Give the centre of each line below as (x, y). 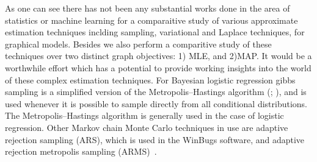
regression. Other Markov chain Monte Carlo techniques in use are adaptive (147, 127)
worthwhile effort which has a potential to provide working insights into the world (158, 67)
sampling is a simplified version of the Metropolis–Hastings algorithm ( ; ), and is (156, 92)
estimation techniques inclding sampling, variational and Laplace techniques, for (155, 32)
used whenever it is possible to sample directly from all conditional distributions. (156, 103)
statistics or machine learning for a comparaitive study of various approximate (151, 20)
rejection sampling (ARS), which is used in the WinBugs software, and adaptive (155, 139)
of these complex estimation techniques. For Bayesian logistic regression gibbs (150, 79)
